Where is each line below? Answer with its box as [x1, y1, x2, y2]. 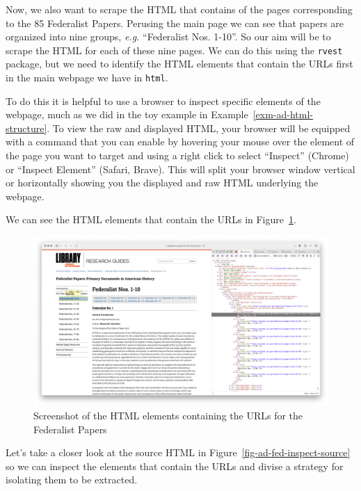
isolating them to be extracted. [6, 472, 138, 487]
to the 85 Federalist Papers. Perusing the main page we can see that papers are [6, 15, 344, 30]
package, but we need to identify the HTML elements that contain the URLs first [6, 56, 353, 71]
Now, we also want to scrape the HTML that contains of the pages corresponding [6, 2, 353, 16]
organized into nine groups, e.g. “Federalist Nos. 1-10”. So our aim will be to [6, 29, 331, 44]
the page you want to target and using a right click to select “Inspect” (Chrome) [6, 148, 349, 163]
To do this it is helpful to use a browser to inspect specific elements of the [6, 93, 321, 108]
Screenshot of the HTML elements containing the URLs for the [33, 408, 303, 423]
